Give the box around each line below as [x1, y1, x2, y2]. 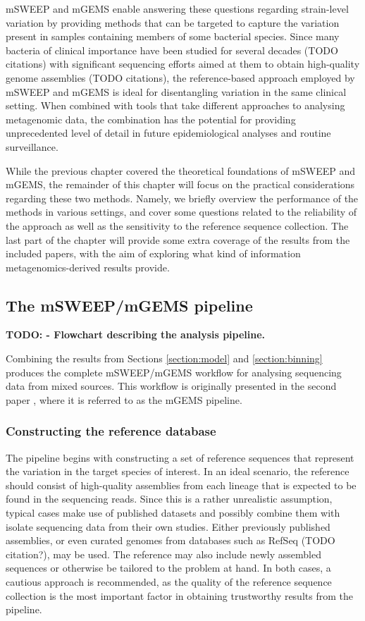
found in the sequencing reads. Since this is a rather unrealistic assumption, [6, 491, 333, 506]
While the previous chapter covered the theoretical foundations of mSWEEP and [6, 163, 355, 178]
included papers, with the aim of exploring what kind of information [6, 246, 301, 261]
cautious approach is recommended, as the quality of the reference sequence [6, 574, 332, 589]
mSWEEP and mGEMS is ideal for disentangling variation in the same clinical [6, 84, 347, 99]
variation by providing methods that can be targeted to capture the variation [6, 15, 340, 30]
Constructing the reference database [6, 422, 216, 440]
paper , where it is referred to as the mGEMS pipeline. [6, 392, 242, 407]
